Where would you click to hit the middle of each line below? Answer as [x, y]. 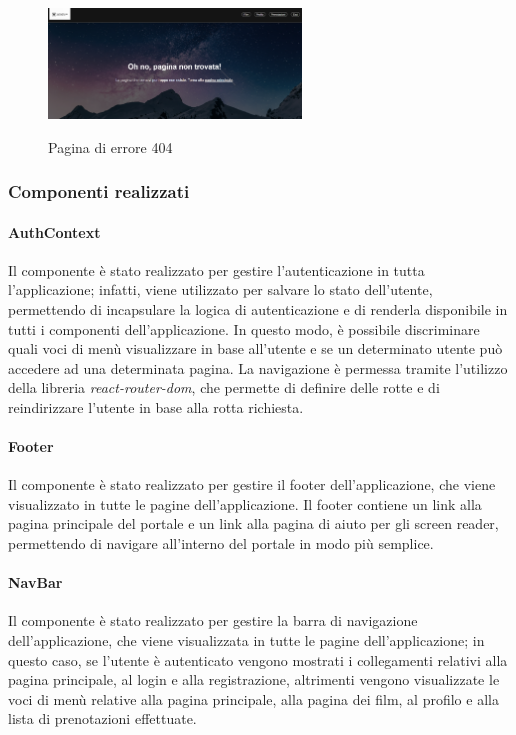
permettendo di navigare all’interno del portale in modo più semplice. [221, 543]
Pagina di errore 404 [110, 146]
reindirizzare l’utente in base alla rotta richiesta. [156, 406]
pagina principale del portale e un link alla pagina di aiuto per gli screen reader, [253, 523]
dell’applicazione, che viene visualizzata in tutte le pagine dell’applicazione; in [246, 640]
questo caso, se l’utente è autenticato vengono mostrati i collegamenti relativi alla [258, 659]
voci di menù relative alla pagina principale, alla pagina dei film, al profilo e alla [253, 698]
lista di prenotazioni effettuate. [102, 718]
